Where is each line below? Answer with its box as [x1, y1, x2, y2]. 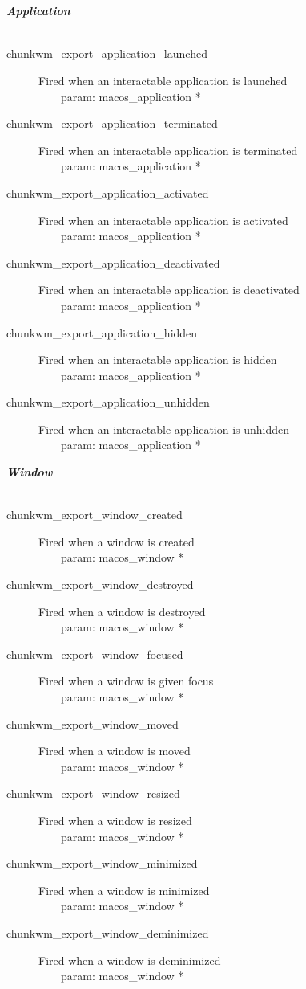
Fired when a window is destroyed [38, 603, 206, 619]
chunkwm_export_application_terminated [6, 115, 218, 132]
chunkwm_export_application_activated [6, 184, 209, 201]
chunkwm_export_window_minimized [6, 855, 198, 872]
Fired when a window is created [38, 533, 195, 550]
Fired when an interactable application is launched [38, 72, 288, 88]
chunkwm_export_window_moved [6, 715, 179, 732]
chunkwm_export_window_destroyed [6, 576, 194, 593]
